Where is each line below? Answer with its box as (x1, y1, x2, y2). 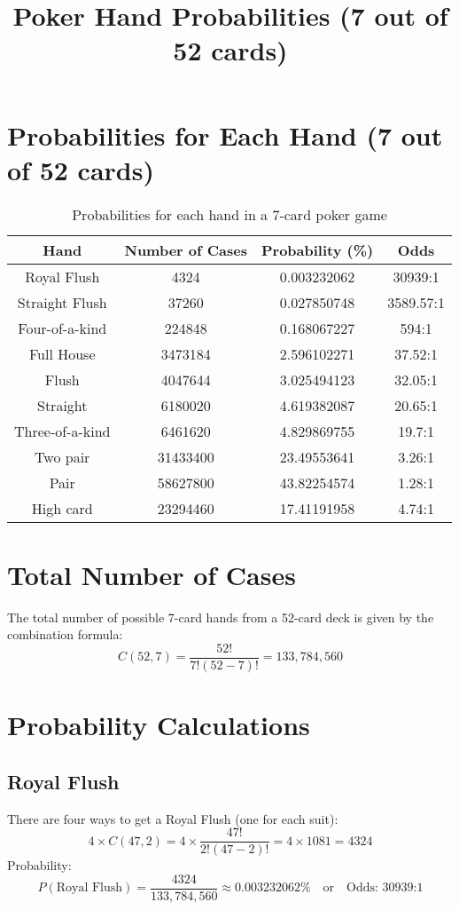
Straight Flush (17, 291, 107, 313)
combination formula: (7, 625, 123, 644)
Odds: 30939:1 (346, 882, 424, 895)
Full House (28, 343, 96, 364)
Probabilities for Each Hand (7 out (7, 116, 443, 153)
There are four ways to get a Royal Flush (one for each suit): (7, 809, 338, 827)
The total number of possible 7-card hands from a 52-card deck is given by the (7, 607, 434, 626)
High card (31, 497, 93, 518)
